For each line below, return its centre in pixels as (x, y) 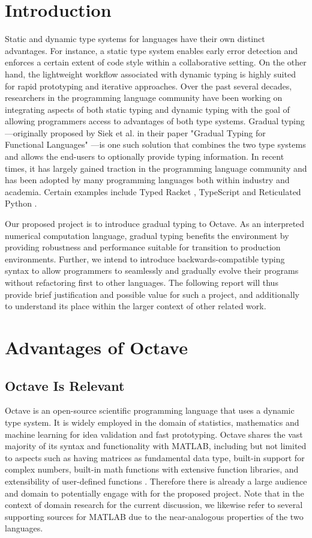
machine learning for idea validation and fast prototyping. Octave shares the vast (154, 434)
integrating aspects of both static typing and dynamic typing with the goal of (147, 109)
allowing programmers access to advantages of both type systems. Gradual (142, 121)
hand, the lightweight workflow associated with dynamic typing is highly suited (150, 74)
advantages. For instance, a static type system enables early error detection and (151, 50)
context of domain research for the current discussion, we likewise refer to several (154, 505)
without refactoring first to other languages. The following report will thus (142, 282)
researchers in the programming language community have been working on (144, 98)
